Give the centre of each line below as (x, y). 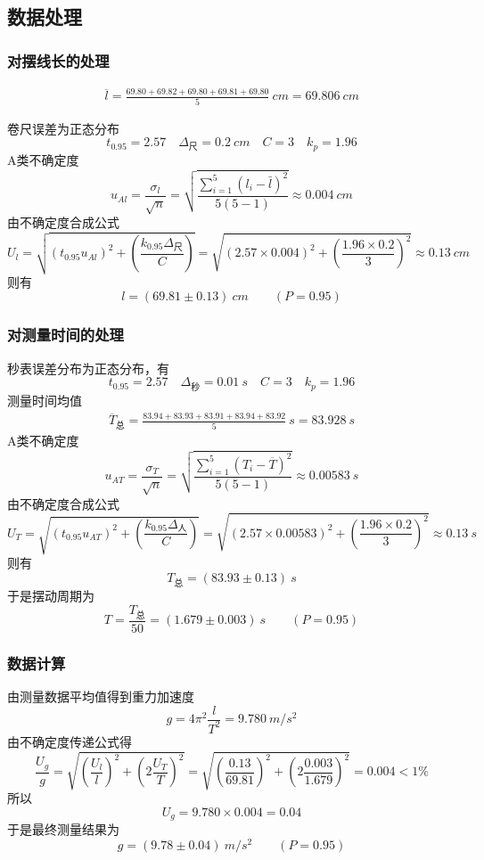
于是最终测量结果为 (63, 829)
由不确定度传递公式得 (70, 741)
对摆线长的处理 (58, 60)
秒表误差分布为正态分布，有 (88, 368)
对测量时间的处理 (66, 335)
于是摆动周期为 (51, 595)
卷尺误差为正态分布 (63, 128)
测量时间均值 (45, 401)
